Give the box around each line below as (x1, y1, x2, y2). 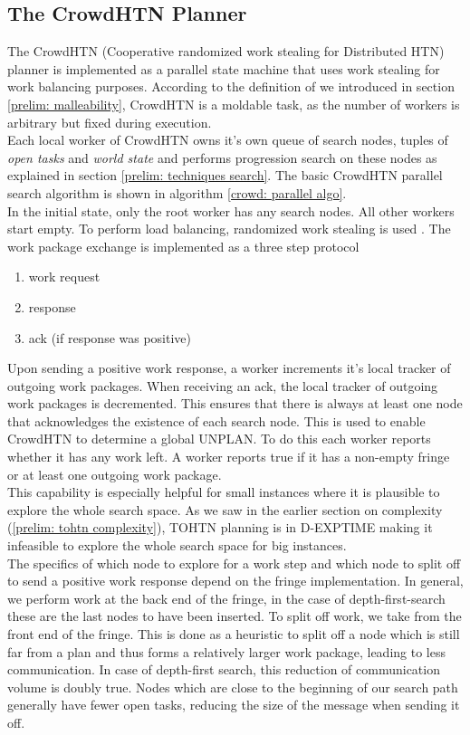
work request (28, 267, 101, 286)
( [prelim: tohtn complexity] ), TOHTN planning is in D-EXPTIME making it (7, 518, 433, 537)
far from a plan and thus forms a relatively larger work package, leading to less (7, 642, 446, 661)
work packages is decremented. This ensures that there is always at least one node (7, 394, 463, 413)
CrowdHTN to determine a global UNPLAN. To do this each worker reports (7, 429, 431, 448)
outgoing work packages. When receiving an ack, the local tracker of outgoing (7, 376, 438, 395)
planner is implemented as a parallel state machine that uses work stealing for (7, 59, 440, 78)
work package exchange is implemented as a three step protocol (7, 236, 360, 255)
